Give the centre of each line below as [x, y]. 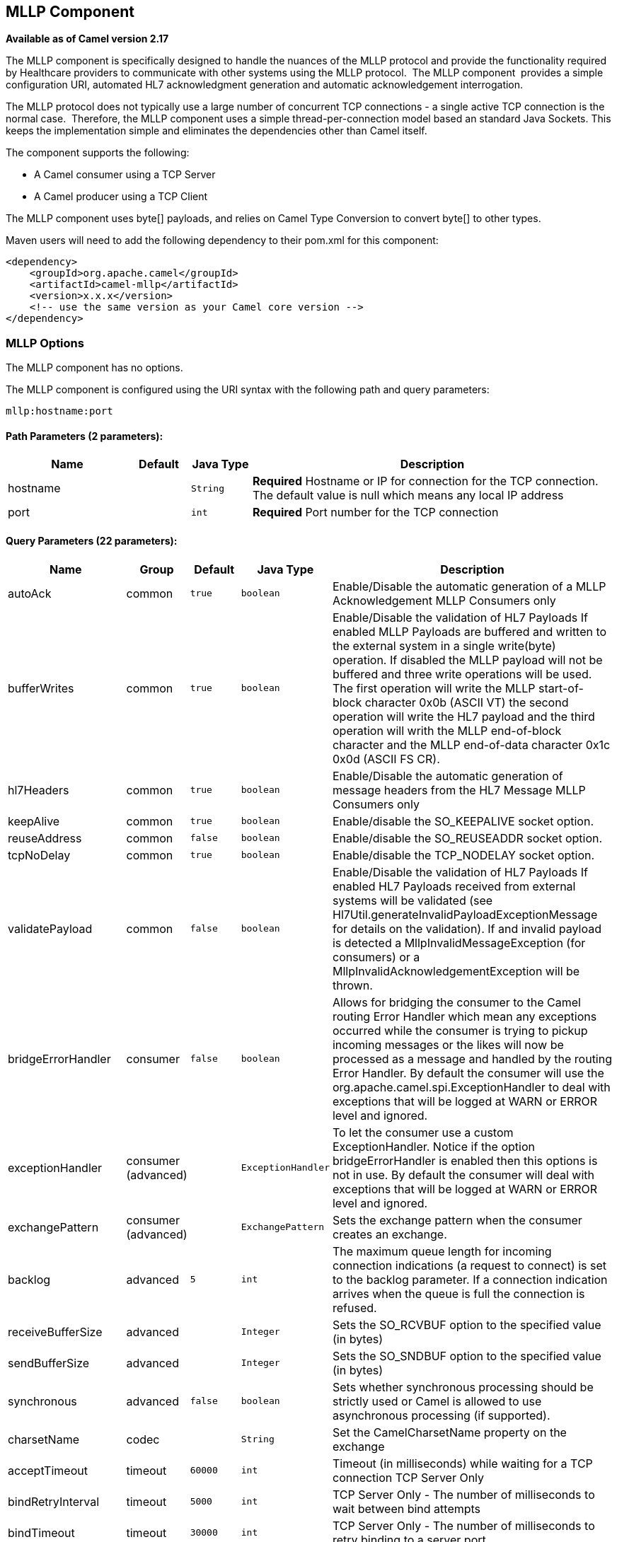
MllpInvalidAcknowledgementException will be [456, 971]
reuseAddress [45, 838]
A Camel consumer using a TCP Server [125, 175]
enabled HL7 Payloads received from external [454, 886]
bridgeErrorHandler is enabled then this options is [465, 1160]
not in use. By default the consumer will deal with [463, 1175]
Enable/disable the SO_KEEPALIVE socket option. [463, 821]
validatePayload [50, 928]
